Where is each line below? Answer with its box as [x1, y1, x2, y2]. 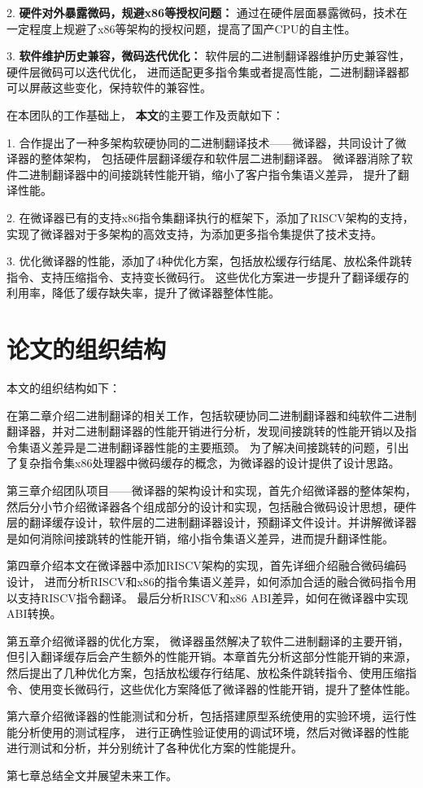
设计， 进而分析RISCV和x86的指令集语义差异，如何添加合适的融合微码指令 [7, 572, 405, 589]
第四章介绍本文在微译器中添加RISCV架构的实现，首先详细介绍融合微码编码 [7, 557, 407, 574]
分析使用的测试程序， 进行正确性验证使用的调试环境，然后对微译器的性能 [17, 723, 409, 740]
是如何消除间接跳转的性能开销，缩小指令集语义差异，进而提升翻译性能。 [7, 529, 394, 546]
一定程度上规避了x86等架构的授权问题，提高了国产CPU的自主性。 [7, 20, 356, 37]
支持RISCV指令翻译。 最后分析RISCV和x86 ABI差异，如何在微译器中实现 [17, 589, 408, 606]
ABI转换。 [7, 605, 62, 622]
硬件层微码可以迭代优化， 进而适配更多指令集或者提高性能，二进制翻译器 [7, 63, 398, 80]
